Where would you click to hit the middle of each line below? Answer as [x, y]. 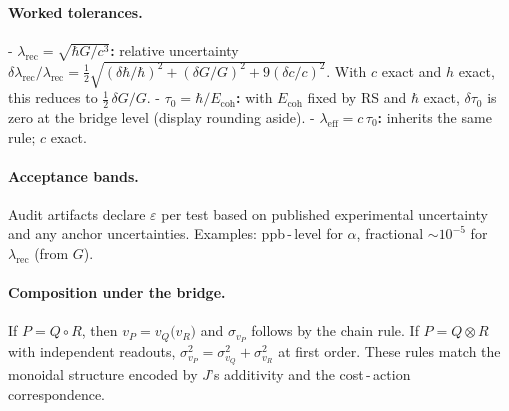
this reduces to [53, 97]
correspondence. [56, 393]
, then [99, 330]
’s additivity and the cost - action [310, 374]
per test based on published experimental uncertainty [324, 213]
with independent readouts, [92, 351]
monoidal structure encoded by [103, 374]
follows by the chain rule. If [335, 330]
